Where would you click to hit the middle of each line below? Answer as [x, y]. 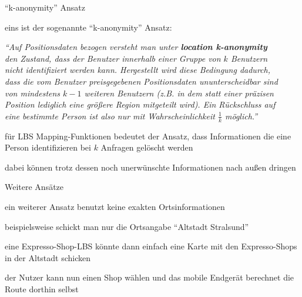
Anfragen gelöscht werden [147, 147]
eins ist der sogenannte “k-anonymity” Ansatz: [88, 27]
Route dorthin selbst [42, 288]
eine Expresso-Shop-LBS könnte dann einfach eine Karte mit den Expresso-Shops [151, 246]
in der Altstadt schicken [48, 257]
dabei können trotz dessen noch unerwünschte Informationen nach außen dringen [150, 167]
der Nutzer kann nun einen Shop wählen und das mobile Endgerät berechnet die [150, 277]
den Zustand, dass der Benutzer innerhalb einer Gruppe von [113, 58]
